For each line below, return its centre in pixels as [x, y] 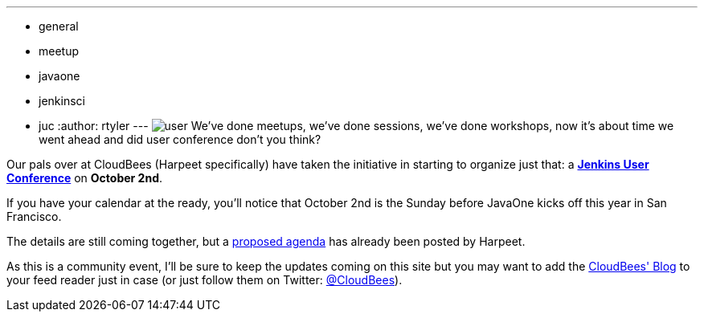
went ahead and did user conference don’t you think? [180, 139]
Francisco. [34, 216]
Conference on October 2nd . [85, 178]
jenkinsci [62, 101]
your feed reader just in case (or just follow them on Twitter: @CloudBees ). [205, 280]
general [59, 26]
